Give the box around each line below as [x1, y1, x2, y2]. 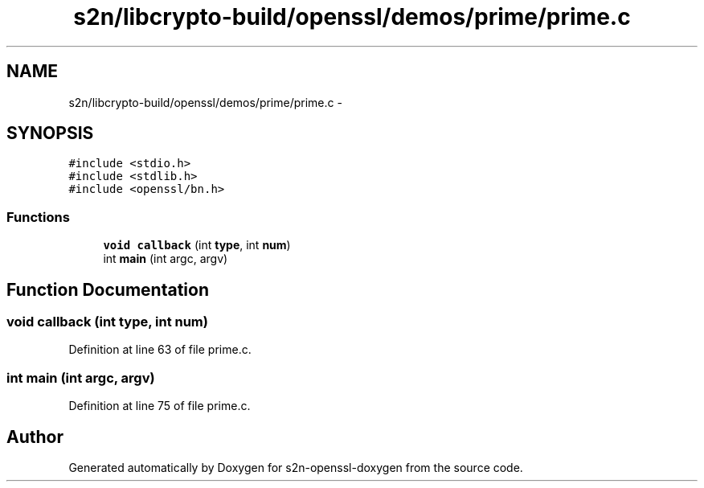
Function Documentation [6, 279, 209, 300]
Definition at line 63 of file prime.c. [68, 342, 252, 357]
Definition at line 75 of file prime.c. [68, 399, 251, 413]
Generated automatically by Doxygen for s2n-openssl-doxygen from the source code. [68, 461, 523, 474]
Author [6, 426, 63, 447]
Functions [6, 208, 70, 225]
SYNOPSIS [6, 123, 94, 144]
